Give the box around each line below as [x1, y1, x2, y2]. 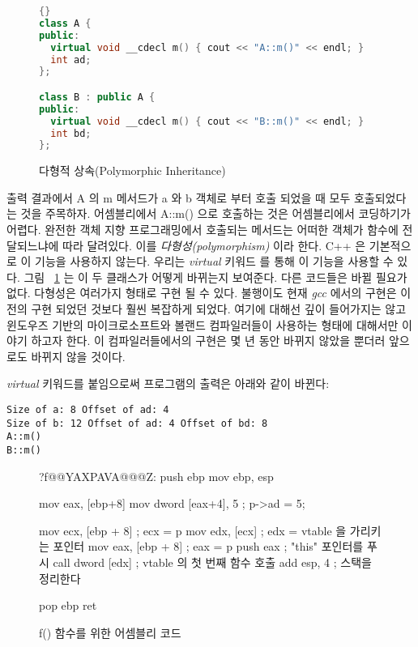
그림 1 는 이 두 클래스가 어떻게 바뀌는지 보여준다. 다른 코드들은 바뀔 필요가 [23, 268, 407, 285]
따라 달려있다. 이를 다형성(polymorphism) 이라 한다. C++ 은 [62, 236, 366, 253]
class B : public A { [39, 91, 156, 103]
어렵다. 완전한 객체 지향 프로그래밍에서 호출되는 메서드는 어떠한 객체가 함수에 [6, 221, 399, 238]
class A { [39, 17, 92, 29]
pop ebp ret [39, 597, 97, 614]
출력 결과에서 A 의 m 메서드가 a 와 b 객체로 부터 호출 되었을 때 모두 [6, 189, 351, 206]
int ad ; [50, 53, 92, 66]
